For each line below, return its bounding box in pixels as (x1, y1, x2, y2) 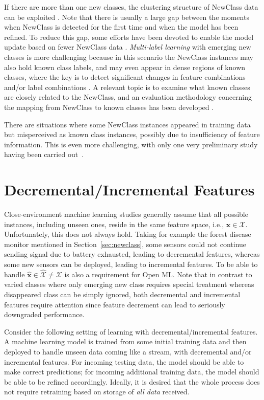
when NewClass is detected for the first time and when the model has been (4, 21, 239, 32)
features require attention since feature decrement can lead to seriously (4, 299, 225, 309)
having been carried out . (4, 149, 84, 160)
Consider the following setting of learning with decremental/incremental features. (4, 326, 258, 337)
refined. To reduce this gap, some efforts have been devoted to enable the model (4, 31, 254, 42)
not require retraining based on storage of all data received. (4, 386, 190, 397)
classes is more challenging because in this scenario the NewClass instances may (4, 51, 253, 62)
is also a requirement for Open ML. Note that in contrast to (64, 269, 252, 279)
